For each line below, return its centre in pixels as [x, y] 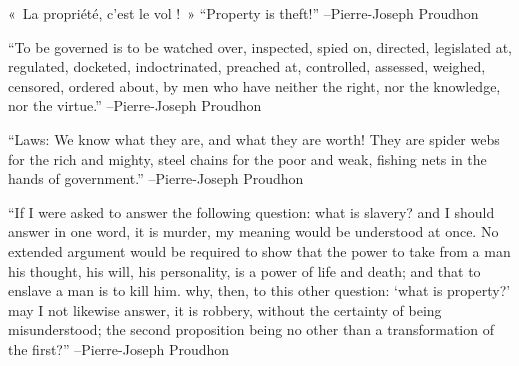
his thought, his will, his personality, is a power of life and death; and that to [244, 270]
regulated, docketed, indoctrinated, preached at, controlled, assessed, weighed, [247, 66]
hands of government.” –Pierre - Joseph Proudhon [156, 178]
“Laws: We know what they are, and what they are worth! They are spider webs [254, 138]
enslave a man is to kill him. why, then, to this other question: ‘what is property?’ [259, 290]
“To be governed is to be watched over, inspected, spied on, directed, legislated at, [260, 46]
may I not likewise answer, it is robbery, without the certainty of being [225, 309]
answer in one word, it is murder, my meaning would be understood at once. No [253, 231]
